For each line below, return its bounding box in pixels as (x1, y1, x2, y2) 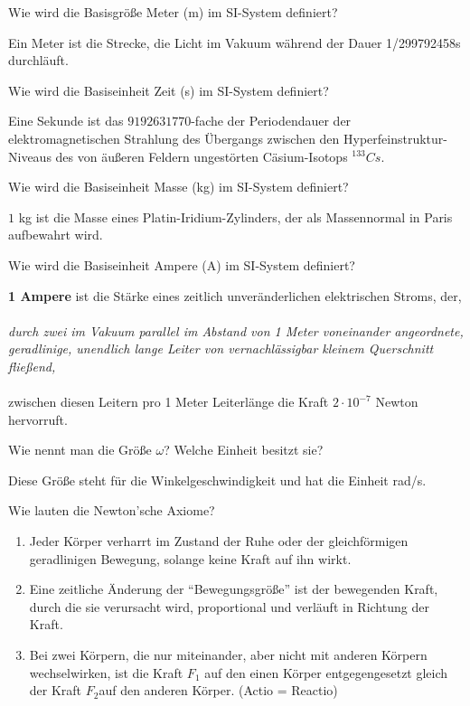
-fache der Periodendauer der (191, 111, 352, 130)
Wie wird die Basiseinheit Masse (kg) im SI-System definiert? (8, 177, 349, 196)
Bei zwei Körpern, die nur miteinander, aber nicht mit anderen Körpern (29, 645, 428, 664)
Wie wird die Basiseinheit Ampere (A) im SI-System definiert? (8, 255, 355, 274)
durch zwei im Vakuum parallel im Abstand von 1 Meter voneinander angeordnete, (8, 321, 464, 340)
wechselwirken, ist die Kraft (29, 663, 183, 682)
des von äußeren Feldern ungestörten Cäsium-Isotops (55, 146, 348, 165)
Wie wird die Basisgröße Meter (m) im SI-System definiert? (8, 3, 338, 21)
